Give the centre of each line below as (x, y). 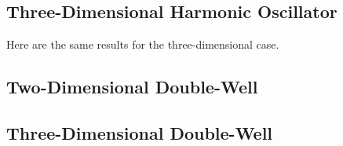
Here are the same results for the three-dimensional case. (143, 44)
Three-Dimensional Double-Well (140, 132)
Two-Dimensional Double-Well (132, 87)
